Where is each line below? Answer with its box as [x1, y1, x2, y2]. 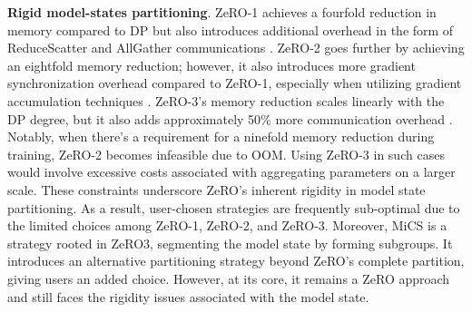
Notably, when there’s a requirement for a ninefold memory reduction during [7, 127, 435, 146]
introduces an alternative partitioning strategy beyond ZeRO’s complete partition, [7, 251, 465, 270]
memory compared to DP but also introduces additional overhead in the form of [7, 20, 454, 39]
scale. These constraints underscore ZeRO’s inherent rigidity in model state [7, 180, 426, 199]
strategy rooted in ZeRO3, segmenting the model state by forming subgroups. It [7, 233, 453, 252]
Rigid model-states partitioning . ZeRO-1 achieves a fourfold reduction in [7, 3, 437, 21]
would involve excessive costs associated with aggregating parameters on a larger [7, 162, 456, 181]
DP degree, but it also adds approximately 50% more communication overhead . [7, 109, 453, 128]
